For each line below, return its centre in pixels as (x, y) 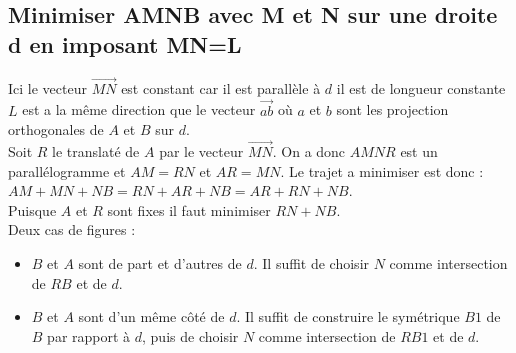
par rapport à (89, 335)
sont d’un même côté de (151, 316)
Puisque (32, 209)
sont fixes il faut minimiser (189, 209)
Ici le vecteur (47, 87)
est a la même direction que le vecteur (139, 109)
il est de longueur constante (421, 87)
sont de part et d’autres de (160, 263)
